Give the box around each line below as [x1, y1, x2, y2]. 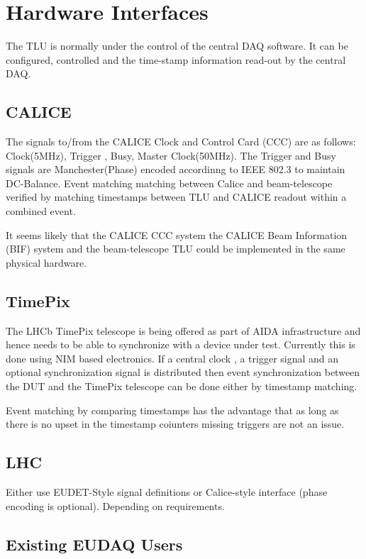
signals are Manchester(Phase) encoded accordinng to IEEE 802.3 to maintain [6, 162, 345, 177]
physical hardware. [6, 255, 87, 270]
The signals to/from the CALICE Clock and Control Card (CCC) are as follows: [6, 134, 356, 149]
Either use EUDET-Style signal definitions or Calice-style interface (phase [6, 485, 328, 499]
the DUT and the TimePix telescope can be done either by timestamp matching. [6, 379, 357, 394]
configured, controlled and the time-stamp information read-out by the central [6, 52, 346, 67]
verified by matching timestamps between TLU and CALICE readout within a [6, 189, 347, 204]
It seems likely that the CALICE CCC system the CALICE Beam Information [6, 227, 348, 242]
